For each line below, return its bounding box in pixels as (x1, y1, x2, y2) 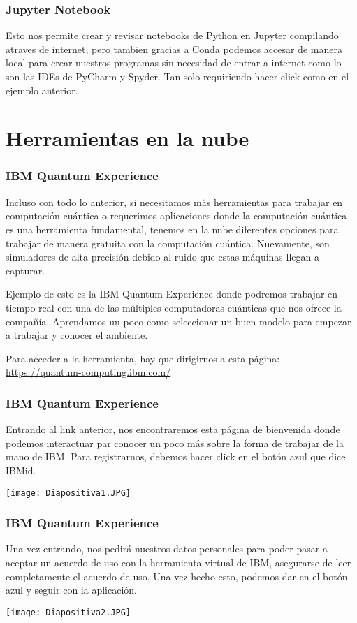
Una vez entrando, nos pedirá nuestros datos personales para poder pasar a (6, 541, 328, 556)
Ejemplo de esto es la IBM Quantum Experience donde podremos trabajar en (6, 286, 338, 301)
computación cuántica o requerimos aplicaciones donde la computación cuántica (6, 208, 347, 223)
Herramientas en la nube (6, 124, 249, 152)
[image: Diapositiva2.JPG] (6, 607, 131, 617)
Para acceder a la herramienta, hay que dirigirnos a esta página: (6, 351, 280, 365)
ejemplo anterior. (6, 82, 78, 97)
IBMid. (6, 462, 36, 477)
